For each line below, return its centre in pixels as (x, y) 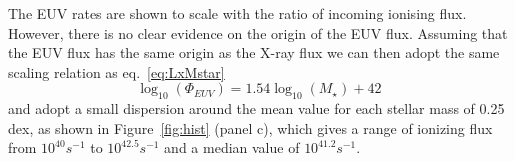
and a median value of (232, 147)
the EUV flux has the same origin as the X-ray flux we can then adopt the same (254, 52)
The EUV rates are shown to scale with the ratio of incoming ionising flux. (237, 13)
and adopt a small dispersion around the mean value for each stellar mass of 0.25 (256, 108)
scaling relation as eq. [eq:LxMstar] (116, 71)
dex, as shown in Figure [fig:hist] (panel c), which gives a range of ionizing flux (250, 127)
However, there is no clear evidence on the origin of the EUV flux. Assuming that (258, 32)
